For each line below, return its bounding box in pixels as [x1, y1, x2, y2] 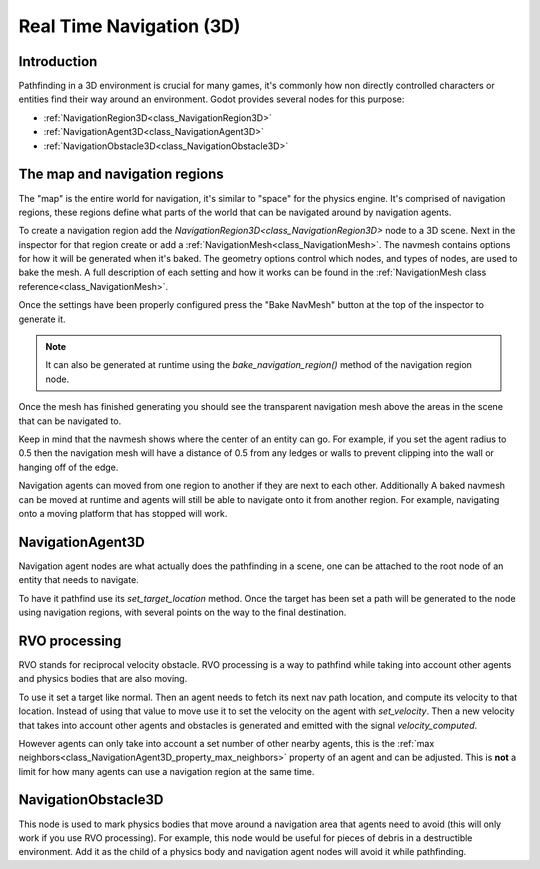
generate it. [18, 313, 66, 325]
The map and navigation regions [18, 166, 224, 183]
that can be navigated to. [18, 415, 122, 427]
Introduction [18, 53, 98, 70]
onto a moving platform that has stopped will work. [18, 507, 228, 519]
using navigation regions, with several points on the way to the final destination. [18, 606, 347, 619]
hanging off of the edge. [18, 461, 119, 473]
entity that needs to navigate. [18, 574, 139, 586]
